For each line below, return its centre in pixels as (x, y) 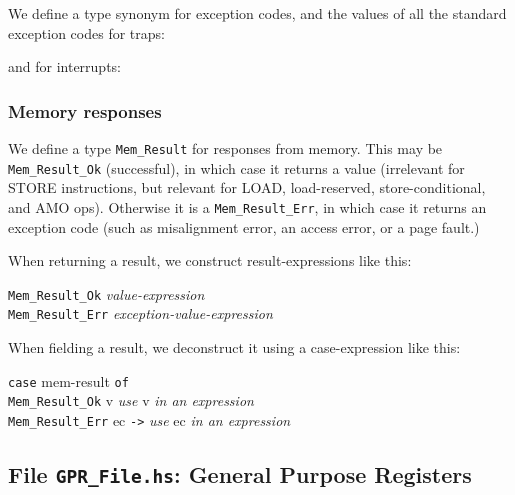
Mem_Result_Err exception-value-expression (140, 313)
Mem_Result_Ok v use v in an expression (131, 400)
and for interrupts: (65, 66)
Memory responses (85, 110)
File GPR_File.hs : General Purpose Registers (240, 474)
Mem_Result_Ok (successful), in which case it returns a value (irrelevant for (236, 167)
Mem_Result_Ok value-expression (106, 293)
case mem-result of (68, 380)
